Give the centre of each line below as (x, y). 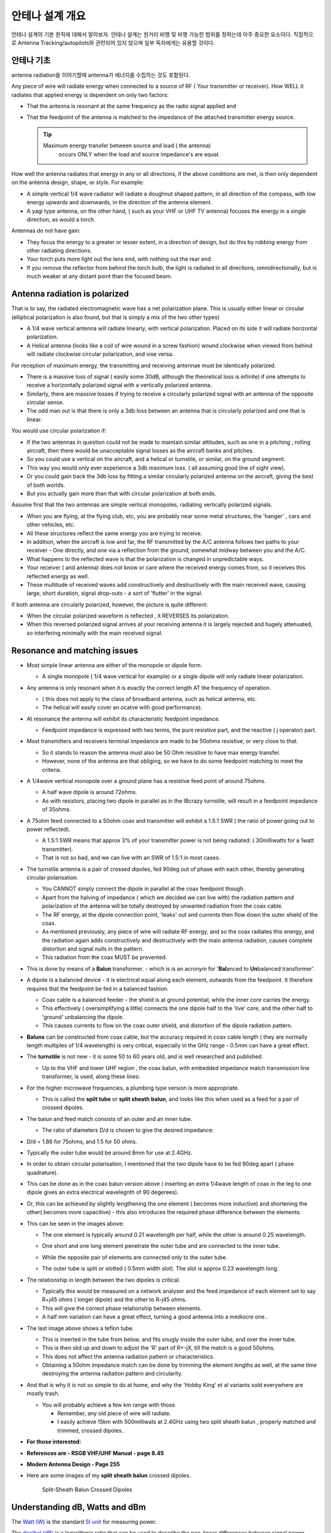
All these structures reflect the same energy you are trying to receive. (114, 533)
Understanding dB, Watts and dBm (79, 1507)
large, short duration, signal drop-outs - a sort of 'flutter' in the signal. (115, 593)
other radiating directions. (59, 251)
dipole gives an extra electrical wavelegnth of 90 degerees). (103, 1192)
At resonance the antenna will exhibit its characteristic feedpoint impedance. (123, 719)
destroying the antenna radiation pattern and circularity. (112, 1374)
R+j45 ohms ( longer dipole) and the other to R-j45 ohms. (114, 1299)
